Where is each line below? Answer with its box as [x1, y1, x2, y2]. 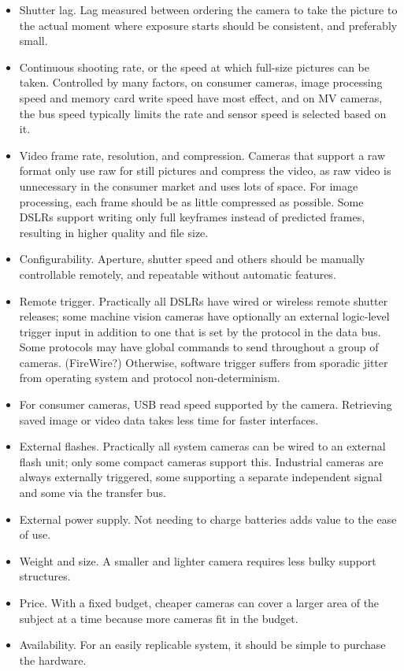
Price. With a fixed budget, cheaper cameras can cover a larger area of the [19, 595, 380, 610]
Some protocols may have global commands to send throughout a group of [19, 339, 379, 355]
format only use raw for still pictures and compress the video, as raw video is [19, 162, 391, 179]
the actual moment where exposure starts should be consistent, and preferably [19, 17, 398, 33]
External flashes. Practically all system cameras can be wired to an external [19, 438, 386, 454]
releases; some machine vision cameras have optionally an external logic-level [19, 308, 390, 324]
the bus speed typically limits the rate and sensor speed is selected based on [19, 105, 387, 121]
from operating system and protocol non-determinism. [19, 369, 280, 386]
